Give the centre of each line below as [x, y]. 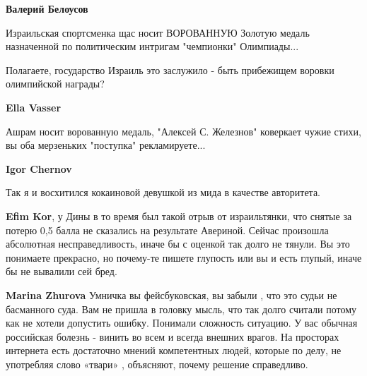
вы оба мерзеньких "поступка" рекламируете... [106, 145]
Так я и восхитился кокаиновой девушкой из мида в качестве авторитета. [163, 192]
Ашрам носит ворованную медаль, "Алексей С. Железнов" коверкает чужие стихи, [183, 131]
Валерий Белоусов [47, 8]
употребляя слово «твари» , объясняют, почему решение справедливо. [157, 364]
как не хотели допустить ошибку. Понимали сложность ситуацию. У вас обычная [182, 323]
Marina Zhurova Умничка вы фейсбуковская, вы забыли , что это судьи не [171, 295]
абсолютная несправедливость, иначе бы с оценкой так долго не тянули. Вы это [178, 244]
